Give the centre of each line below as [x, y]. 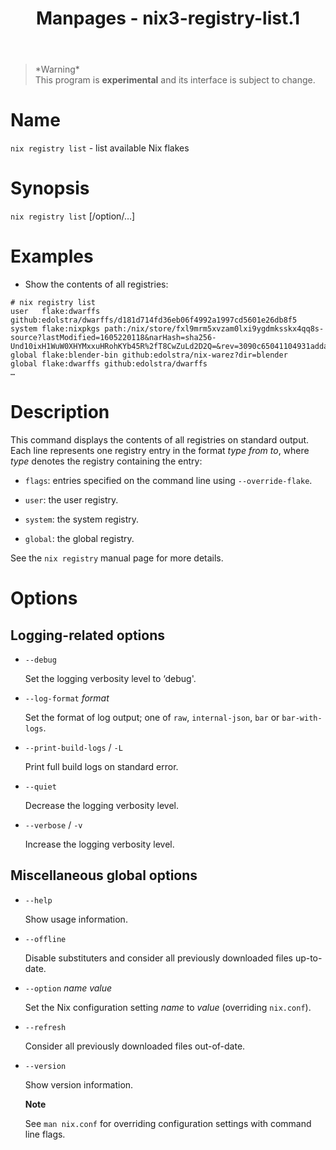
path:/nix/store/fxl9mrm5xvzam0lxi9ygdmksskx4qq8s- [214, 329]
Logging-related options [87, 635]
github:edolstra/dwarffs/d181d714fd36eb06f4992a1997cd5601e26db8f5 [154, 320]
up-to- [308, 958]
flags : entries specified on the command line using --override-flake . [168, 480]
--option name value [68, 988]
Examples [52, 256]
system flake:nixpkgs [55, 329]
